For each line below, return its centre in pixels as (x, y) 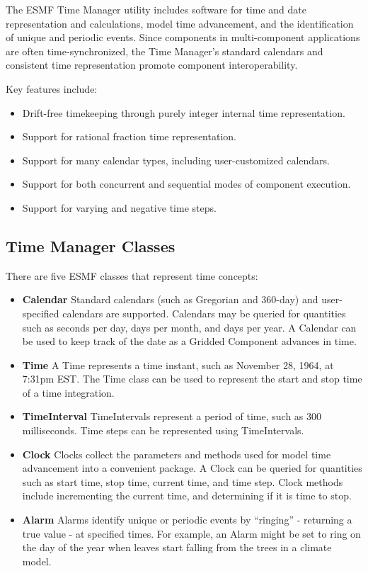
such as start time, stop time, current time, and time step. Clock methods (183, 481)
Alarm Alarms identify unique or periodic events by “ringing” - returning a (187, 520)
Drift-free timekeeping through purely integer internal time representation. (184, 112)
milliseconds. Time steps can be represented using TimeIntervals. (163, 430)
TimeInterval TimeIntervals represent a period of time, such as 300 (172, 416)
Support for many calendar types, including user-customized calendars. (176, 160)
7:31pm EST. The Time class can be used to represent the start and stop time (192, 379)
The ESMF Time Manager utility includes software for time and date (156, 9)
